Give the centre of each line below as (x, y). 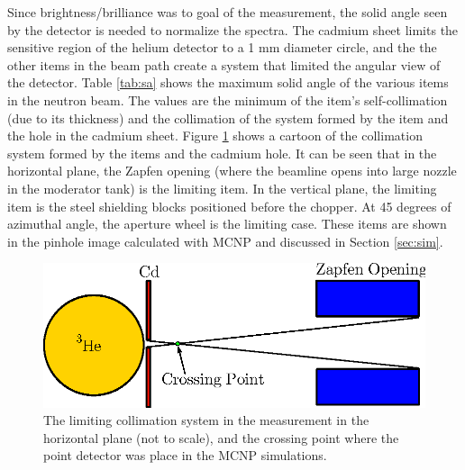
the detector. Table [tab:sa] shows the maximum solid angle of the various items (228, 82)
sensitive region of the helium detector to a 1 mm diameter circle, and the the (222, 47)
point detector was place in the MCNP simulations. (185, 455)
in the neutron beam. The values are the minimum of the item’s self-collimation (228, 99)
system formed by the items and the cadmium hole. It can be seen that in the (222, 153)
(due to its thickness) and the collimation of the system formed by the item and (228, 117)
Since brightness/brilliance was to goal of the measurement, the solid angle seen (228, 12)
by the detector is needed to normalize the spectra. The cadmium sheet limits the (233, 29)
